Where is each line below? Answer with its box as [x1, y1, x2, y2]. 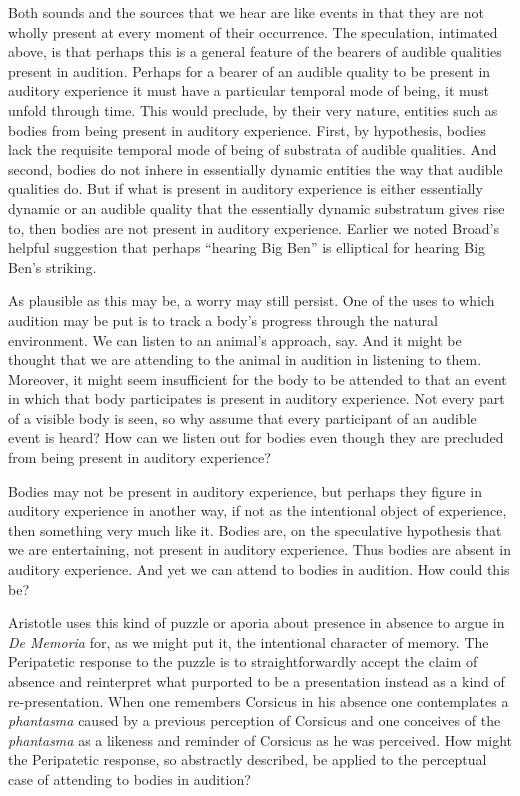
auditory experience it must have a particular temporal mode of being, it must [8, 80, 490, 101]
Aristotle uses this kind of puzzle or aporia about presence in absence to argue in [8, 612, 505, 633]
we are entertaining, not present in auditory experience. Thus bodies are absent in [8, 539, 511, 560]
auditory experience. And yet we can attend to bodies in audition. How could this [8, 559, 510, 580]
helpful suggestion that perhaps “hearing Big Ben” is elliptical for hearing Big [8, 237, 486, 258]
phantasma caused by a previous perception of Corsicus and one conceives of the [8, 710, 501, 731]
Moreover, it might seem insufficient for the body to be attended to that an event [8, 368, 507, 389]
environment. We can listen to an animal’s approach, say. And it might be [8, 329, 462, 350]
